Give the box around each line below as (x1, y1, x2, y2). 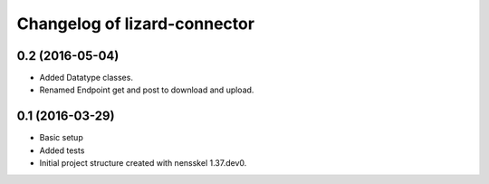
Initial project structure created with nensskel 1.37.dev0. (39, 158, 247, 169)
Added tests (39, 145, 85, 156)
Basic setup (39, 132, 83, 143)
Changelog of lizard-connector (16, 14, 255, 34)
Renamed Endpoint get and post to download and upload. (39, 84, 254, 95)
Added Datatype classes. (39, 73, 133, 83)
